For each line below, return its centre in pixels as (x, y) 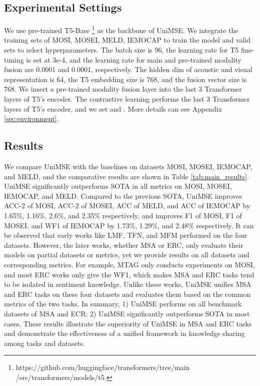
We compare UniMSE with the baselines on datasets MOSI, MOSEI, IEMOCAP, (128, 166)
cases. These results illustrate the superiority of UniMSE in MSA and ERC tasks (128, 323)
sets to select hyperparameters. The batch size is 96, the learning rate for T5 (121, 50)
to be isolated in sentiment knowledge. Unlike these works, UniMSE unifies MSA (128, 284)
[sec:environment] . (31, 118)
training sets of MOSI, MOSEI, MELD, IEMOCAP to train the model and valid (127, 40)
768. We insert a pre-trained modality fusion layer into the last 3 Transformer (123, 89)
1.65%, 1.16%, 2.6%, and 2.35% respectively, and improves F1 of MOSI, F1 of (123, 215)
